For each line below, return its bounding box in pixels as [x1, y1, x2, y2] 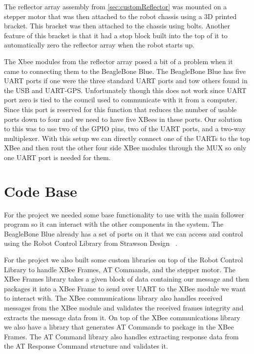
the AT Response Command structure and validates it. [4, 341, 168, 351]
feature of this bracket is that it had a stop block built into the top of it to [4, 30, 228, 40]
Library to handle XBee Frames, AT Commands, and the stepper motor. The [4, 264, 235, 274]
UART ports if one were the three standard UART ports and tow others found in [4, 75, 248, 86]
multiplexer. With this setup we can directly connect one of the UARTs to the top [4, 133, 250, 143]
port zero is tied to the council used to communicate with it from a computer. [4, 94, 237, 105]
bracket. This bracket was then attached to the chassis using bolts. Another [4, 21, 231, 31]
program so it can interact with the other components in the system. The [4, 219, 224, 229]
